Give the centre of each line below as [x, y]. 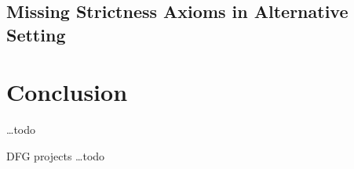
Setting [36, 34]
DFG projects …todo [56, 155]
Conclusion [67, 92]
